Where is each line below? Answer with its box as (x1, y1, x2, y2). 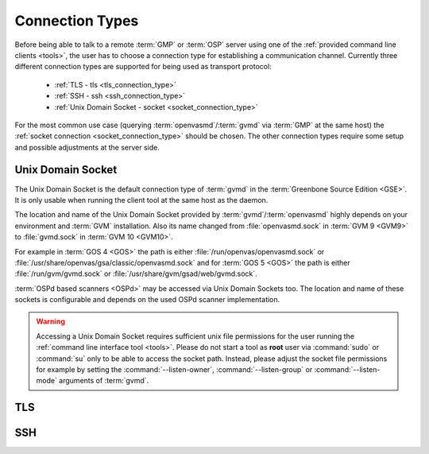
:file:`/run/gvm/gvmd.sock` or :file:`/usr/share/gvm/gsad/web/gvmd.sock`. (14, 269, 257, 278)
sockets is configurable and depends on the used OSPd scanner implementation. (14, 295, 280, 305)
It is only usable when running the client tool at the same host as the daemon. (14, 195, 269, 204)
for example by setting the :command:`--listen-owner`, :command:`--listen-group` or (36, 365, 313, 374)
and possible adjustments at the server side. (14, 142, 160, 152)
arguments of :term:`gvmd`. (58, 376, 149, 386)
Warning (36, 316, 65, 326)
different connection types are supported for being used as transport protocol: (14, 62, 272, 72)
